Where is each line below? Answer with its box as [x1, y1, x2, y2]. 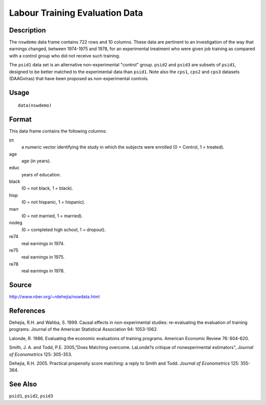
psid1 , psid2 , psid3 [9, 393, 54, 399]
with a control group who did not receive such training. [9, 53, 120, 58]
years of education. [21, 172, 61, 177]
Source [9, 281, 32, 289]
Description [9, 26, 46, 34]
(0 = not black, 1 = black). [21, 185, 73, 191]
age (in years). [21, 158, 51, 164]
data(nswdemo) [18, 103, 52, 108]
